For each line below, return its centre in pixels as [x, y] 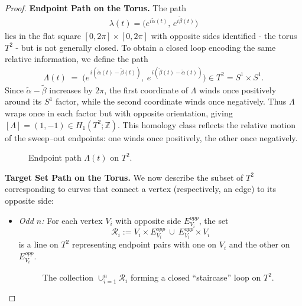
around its [23, 101]
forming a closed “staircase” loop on [196, 277]
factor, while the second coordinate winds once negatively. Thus [171, 101]
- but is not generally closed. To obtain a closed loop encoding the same [146, 47]
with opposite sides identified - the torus [224, 36]
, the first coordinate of [146, 89]
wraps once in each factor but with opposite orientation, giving [119, 113]
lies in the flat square [43, 36]
